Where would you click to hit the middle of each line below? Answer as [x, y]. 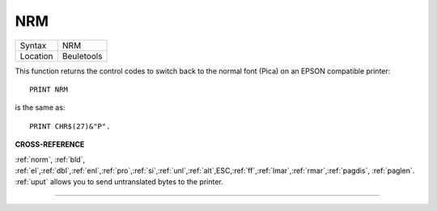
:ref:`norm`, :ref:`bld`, [50, 159]
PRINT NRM [49, 89]
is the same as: [40, 108]
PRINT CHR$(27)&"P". [70, 126]
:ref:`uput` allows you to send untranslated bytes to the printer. [119, 182]
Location [36, 56]
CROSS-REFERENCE [50, 145]
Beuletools [82, 56]
